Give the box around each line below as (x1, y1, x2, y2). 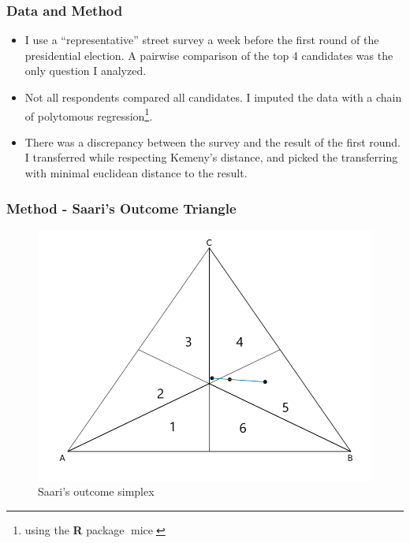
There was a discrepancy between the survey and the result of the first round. (24, 133, 401, 150)
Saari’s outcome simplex (38, 483, 155, 500)
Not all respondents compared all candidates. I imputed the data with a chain (24, 89, 402, 105)
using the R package (24, 522, 125, 538)
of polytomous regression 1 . (24, 105, 153, 124)
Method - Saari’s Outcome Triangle (6, 198, 237, 218)
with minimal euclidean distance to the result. (24, 165, 248, 181)
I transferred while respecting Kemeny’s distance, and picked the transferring (24, 149, 398, 166)
